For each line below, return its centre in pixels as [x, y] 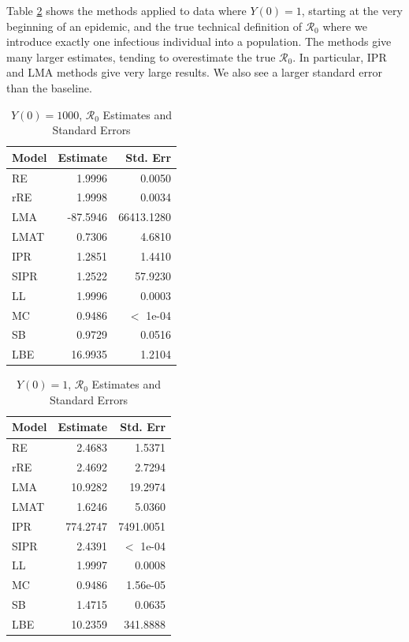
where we [345, 26]
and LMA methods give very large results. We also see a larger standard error [194, 72]
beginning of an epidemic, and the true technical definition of [154, 26]
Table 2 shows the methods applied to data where [126, 10]
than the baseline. [49, 87]
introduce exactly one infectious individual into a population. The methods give [199, 41]
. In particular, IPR [340, 56]
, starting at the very [352, 10]
